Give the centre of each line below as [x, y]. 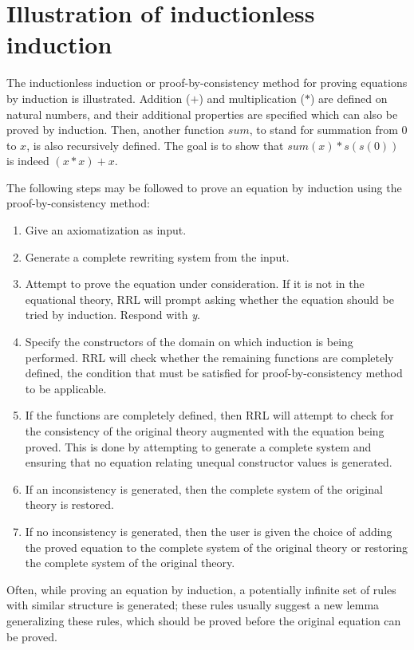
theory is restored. [69, 504]
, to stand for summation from [323, 130]
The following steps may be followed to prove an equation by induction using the [204, 187]
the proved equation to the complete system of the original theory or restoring [216, 547]
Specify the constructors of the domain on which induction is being [189, 342]
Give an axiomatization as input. [106, 230]
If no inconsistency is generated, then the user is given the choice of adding [209, 531]
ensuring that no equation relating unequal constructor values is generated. [209, 462]
